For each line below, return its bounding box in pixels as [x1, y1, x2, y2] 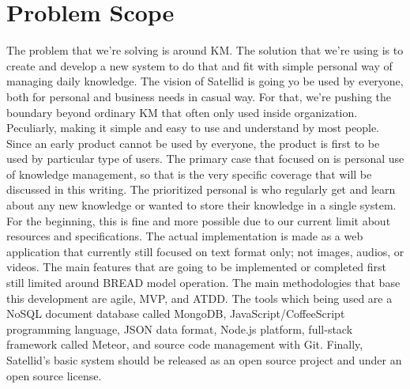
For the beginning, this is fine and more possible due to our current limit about [6, 212, 391, 228]
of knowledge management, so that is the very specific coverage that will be [6, 165, 372, 182]
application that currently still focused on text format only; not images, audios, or [6, 243, 404, 259]
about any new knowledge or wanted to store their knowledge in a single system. [6, 197, 397, 213]
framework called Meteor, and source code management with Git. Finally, [6, 336, 363, 353]
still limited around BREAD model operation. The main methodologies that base [6, 274, 401, 291]
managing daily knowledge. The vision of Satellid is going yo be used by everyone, [6, 73, 404, 89]
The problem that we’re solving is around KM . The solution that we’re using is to [6, 42, 404, 59]
